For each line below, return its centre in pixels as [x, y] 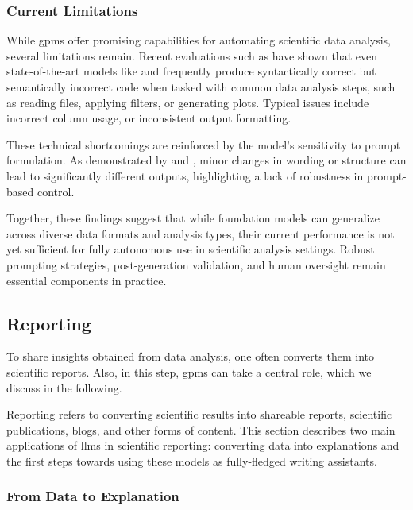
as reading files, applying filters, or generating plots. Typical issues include [188, 102]
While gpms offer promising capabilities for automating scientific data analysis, [199, 40]
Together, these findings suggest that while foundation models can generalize [193, 218]
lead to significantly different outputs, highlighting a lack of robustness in [185, 175]
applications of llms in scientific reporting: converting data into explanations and [203, 445]
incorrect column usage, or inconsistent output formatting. [149, 118]
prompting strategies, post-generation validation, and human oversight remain [196, 264]
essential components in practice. [87, 280]
